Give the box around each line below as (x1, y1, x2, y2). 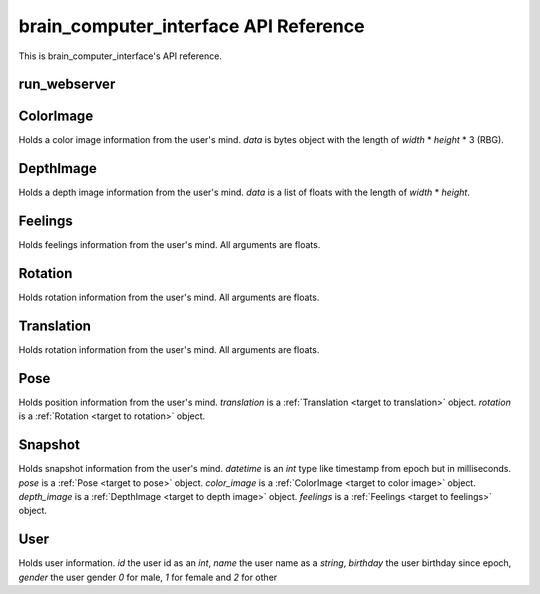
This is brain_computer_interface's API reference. (18, 50, 222, 62)
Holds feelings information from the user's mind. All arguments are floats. (18, 239, 321, 251)
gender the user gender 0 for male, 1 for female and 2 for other (18, 571, 278, 583)
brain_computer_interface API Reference (18, 15, 365, 37)
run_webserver (18, 76, 116, 93)
